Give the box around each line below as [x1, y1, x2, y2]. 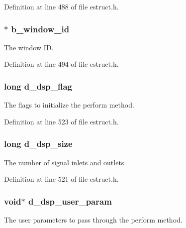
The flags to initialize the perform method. [4, 100, 134, 110]
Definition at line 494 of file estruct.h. [4, 59, 119, 69]
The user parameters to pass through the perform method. [4, 215, 183, 225]
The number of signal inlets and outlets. [4, 157, 126, 167]
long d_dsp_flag [4, 80, 72, 92]
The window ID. [4, 42, 54, 52]
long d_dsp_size [4, 137, 73, 150]
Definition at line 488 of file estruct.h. [4, 1, 119, 11]
